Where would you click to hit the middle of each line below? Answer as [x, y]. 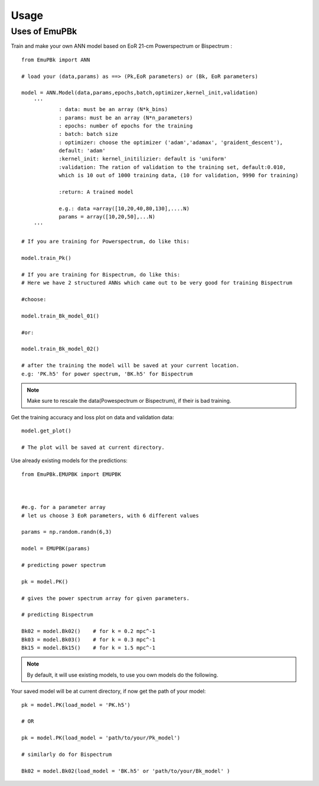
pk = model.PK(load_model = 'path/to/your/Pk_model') [101, 738]
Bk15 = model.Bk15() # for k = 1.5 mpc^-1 [89, 648]
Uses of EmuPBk [44, 31]
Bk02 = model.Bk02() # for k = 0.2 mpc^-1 [89, 631]
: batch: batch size [88, 134]
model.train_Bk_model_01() [61, 316]
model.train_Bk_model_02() [61, 349]
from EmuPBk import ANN [56, 60]
